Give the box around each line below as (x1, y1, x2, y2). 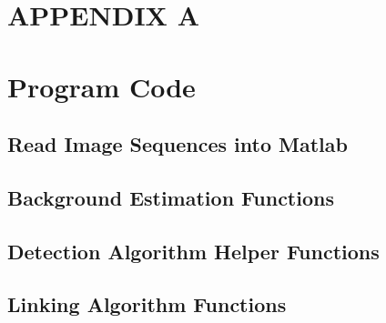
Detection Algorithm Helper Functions (7, 237, 380, 265)
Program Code (7, 67, 196, 105)
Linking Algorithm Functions (7, 290, 287, 318)
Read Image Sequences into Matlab (7, 130, 348, 158)
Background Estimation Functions (7, 183, 334, 211)
